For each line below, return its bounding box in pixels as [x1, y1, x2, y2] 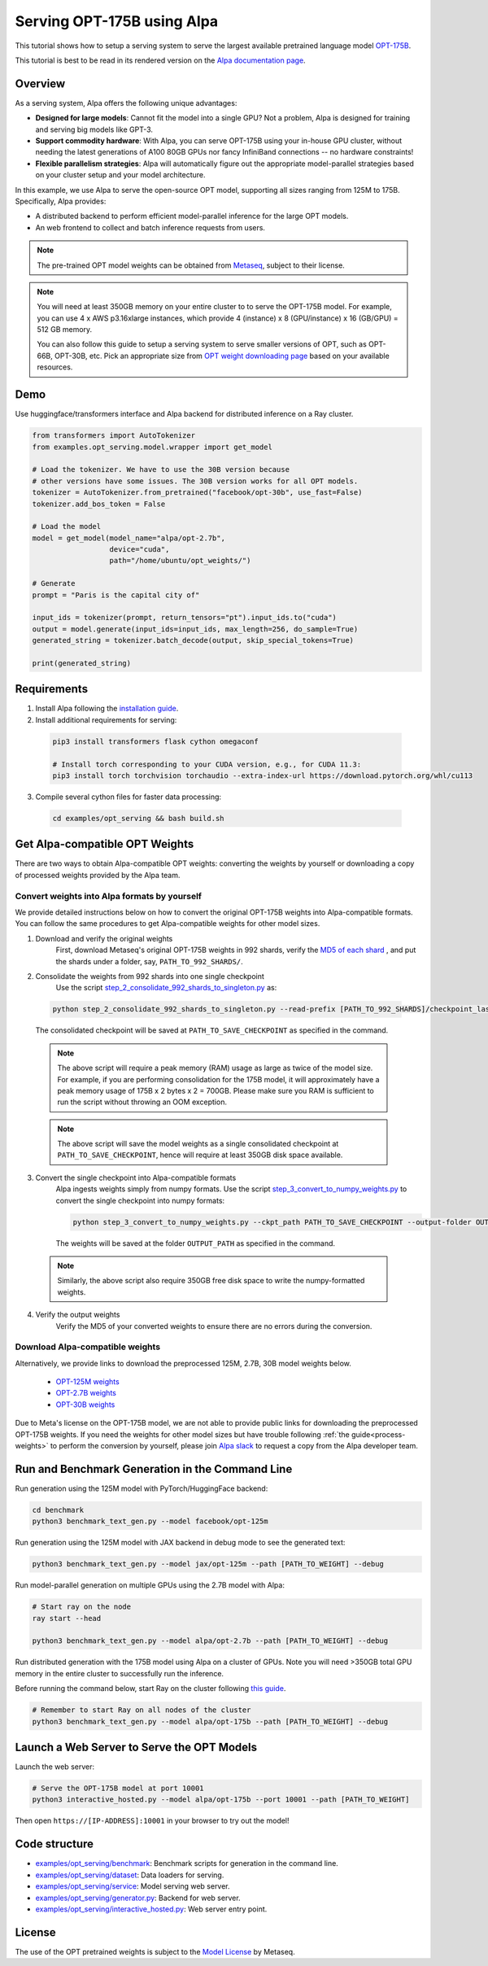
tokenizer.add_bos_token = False [32, 499, 166, 509]
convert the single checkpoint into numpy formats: [55, 1195, 225, 1205]
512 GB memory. [37, 325, 93, 334]
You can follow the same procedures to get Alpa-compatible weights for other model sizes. [15, 919, 320, 928]
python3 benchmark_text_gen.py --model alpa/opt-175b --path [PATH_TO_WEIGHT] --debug [32, 1717, 389, 1726]
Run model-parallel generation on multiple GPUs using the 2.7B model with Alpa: [15, 1580, 285, 1590]
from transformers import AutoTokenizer [32, 431, 195, 440]
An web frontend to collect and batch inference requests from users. [35, 222, 266, 232]
